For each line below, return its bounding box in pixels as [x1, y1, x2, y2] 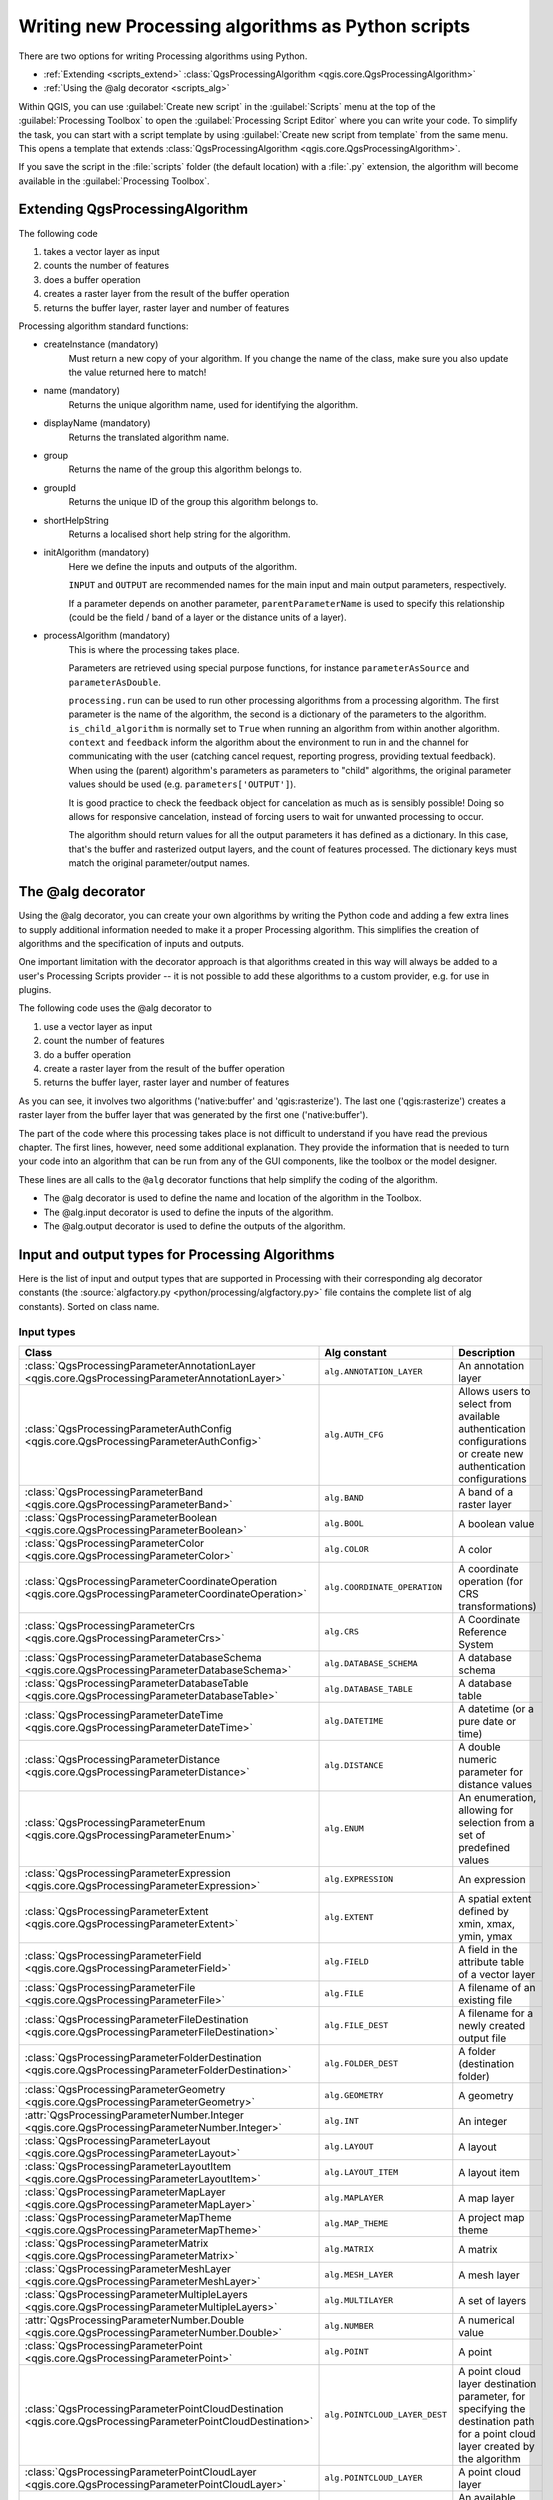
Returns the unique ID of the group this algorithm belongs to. [68, 496, 319, 508]
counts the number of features [43, 260, 170, 272]
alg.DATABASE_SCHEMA [324, 1658, 419, 1669]
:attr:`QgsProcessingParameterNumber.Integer [24, 2108, 244, 2122]
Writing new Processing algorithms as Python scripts [18, 15, 470, 37]
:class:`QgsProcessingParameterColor [24, 1536, 205, 1550]
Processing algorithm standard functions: [18, 320, 189, 332]
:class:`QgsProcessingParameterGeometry [24, 2082, 226, 2096]
